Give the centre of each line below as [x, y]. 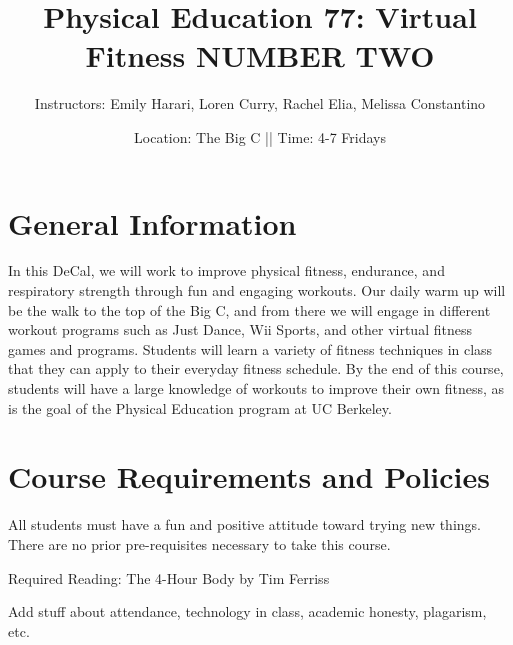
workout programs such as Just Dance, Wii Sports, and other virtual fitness [240, 329]
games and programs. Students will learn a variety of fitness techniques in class [250, 348]
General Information [152, 222]
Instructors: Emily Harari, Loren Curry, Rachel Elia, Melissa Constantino [260, 103]
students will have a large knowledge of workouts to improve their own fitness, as [256, 388]
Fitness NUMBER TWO [260, 55]
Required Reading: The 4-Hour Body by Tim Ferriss [169, 577]
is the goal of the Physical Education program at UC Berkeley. [200, 407]
